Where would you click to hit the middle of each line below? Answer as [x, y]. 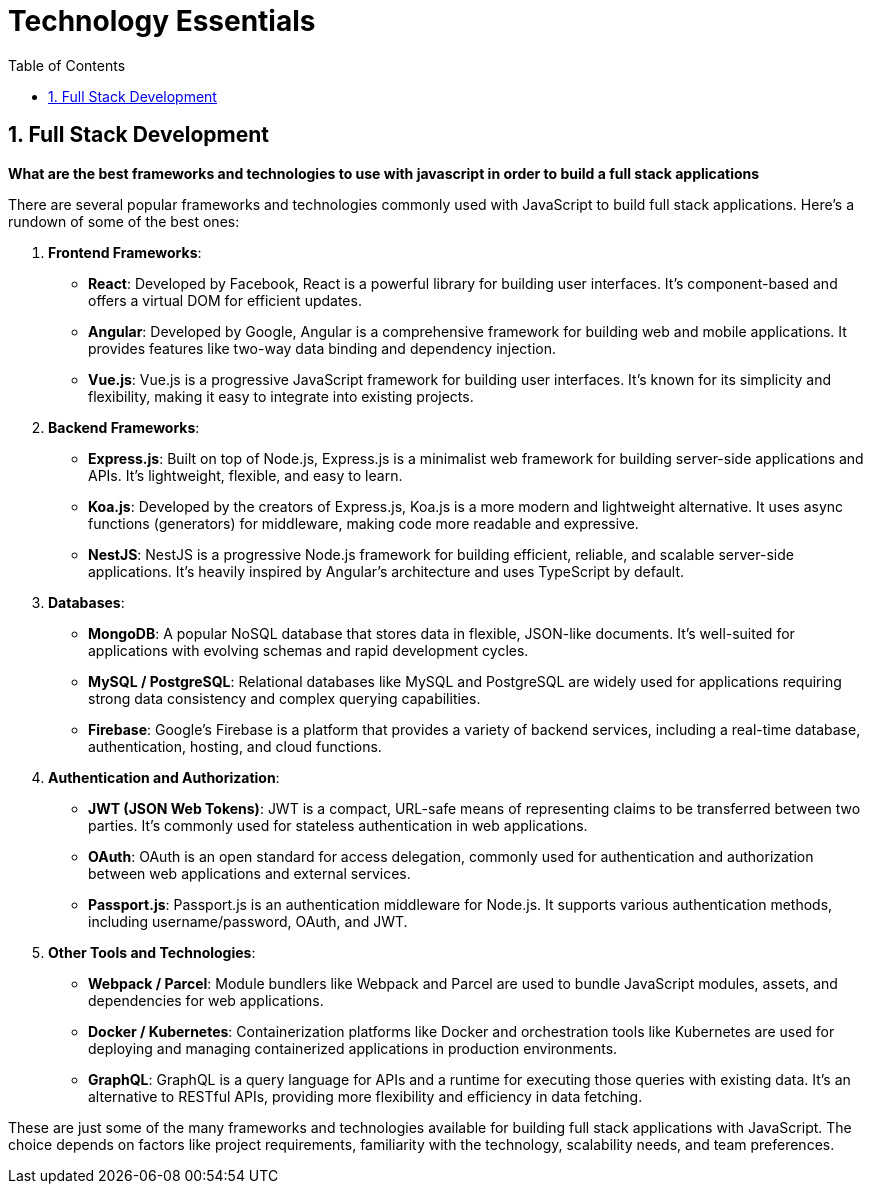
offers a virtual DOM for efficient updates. [225, 300]
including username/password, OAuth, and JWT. [248, 921]
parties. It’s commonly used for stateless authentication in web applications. [338, 825]
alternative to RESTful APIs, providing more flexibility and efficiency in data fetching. [365, 1096]
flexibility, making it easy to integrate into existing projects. [281, 396]
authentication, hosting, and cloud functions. [235, 746]
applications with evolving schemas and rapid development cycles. [308, 650]
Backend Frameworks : [124, 427]
